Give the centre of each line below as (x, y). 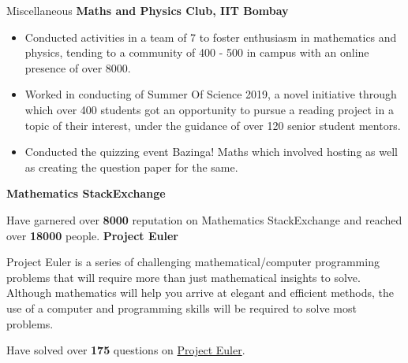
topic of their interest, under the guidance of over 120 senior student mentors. (213, 125)
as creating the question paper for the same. (131, 167)
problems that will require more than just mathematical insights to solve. (183, 277)
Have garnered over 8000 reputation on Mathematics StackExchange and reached (204, 219)
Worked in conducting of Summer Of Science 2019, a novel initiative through (211, 94)
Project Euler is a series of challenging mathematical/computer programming (193, 262)
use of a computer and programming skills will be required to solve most (182, 307)
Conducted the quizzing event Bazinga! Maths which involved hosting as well (211, 152)
